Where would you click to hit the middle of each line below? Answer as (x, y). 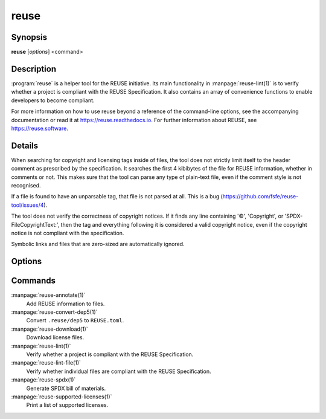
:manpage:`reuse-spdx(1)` (43, 380)
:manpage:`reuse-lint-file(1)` (46, 363)
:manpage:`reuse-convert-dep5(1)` (54, 312)
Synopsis (29, 37)
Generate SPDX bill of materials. (66, 388)
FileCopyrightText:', (35, 224)
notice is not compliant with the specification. (68, 233)
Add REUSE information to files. (66, 304)
